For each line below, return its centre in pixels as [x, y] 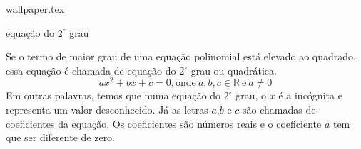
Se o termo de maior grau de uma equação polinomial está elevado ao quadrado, [181, 56]
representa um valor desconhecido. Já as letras [107, 110]
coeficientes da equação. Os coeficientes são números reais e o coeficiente [164, 123]
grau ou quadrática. [234, 70]
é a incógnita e [310, 95]
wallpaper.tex [35, 9]
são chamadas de [279, 110]
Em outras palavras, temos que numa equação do [113, 95]
